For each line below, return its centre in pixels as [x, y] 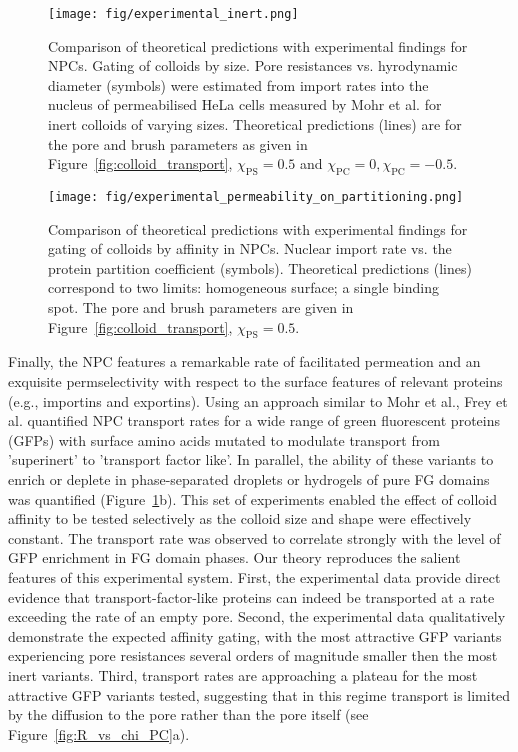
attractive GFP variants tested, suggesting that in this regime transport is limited [259, 694]
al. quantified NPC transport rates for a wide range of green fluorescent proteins [254, 420]
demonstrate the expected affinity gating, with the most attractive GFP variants [255, 635]
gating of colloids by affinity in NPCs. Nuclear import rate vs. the [250, 248]
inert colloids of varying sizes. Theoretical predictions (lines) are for [255, 124]
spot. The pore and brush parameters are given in [201, 307]
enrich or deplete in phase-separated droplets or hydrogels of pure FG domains [249, 479]
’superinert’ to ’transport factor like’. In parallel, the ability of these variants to [251, 459]
